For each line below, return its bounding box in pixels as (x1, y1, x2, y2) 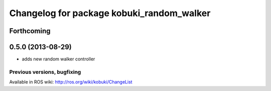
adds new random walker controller (22, 56, 95, 62)
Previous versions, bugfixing (9, 68, 81, 75)
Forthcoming (9, 27, 51, 35)
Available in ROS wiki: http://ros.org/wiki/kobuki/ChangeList (9, 79, 132, 85)
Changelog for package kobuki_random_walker (9, 8, 211, 19)
